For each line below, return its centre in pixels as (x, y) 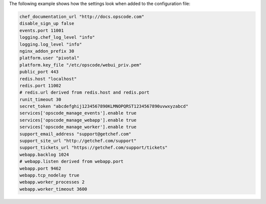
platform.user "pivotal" (50, 58)
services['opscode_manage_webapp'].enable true (78, 120)
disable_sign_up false (47, 24)
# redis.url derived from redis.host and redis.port (84, 93)
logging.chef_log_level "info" (57, 37)
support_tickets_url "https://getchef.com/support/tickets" (94, 148)
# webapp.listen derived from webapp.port (71, 162)
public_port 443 (39, 72)
